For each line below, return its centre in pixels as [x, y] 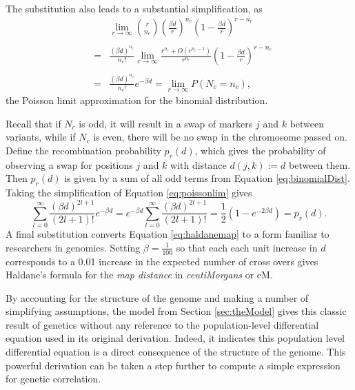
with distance [199, 164]
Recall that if [33, 123]
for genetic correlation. [53, 379]
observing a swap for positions [69, 164]
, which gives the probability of [260, 151]
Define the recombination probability [83, 151]
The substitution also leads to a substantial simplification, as [134, 8]
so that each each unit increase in [247, 247]
